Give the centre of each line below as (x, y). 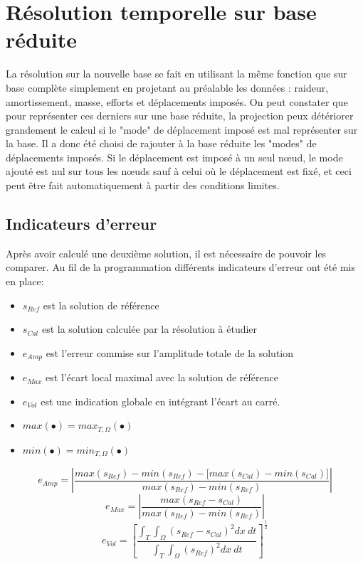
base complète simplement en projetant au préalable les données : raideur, (167, 87)
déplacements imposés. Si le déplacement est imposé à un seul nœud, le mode (174, 157)
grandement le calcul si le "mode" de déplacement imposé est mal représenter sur (182, 129)
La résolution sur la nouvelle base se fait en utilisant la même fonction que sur (177, 74)
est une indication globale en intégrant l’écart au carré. (161, 401)
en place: (25, 281)
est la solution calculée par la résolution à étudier (149, 329)
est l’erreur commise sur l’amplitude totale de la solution (170, 352)
